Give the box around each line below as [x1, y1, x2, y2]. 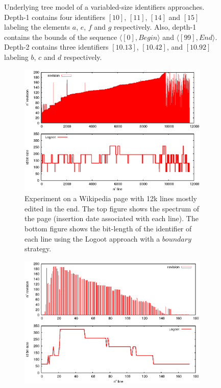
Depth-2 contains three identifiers [4, 41, 109, 52]
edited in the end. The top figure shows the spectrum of [24, 203, 200, 213]
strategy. [24, 243, 52, 254]
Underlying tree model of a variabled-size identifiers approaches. [4, 2, 205, 12]
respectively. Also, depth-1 [114, 21, 197, 32]
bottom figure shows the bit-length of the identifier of [24, 223, 192, 233]
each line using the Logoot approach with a [24, 233, 160, 244]
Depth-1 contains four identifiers [4, 11, 106, 22]
